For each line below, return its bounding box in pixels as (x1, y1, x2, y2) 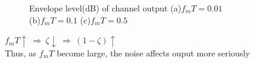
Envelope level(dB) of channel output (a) (29, 2, 182, 14)
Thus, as (5, 46, 36, 59)
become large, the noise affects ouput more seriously (56, 46, 250, 59)
